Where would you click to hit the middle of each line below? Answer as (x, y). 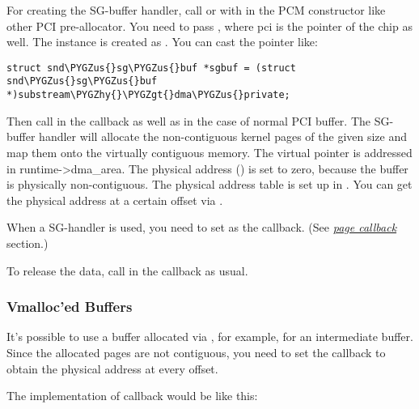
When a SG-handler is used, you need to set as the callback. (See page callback (202, 227)
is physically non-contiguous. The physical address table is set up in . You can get (209, 184)
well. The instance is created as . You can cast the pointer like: (162, 42)
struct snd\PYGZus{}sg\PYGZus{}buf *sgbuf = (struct (151, 68)
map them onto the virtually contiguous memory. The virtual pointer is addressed (209, 152)
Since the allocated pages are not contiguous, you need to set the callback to (196, 352)
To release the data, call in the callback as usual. (127, 270)
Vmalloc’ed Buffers (70, 307)
